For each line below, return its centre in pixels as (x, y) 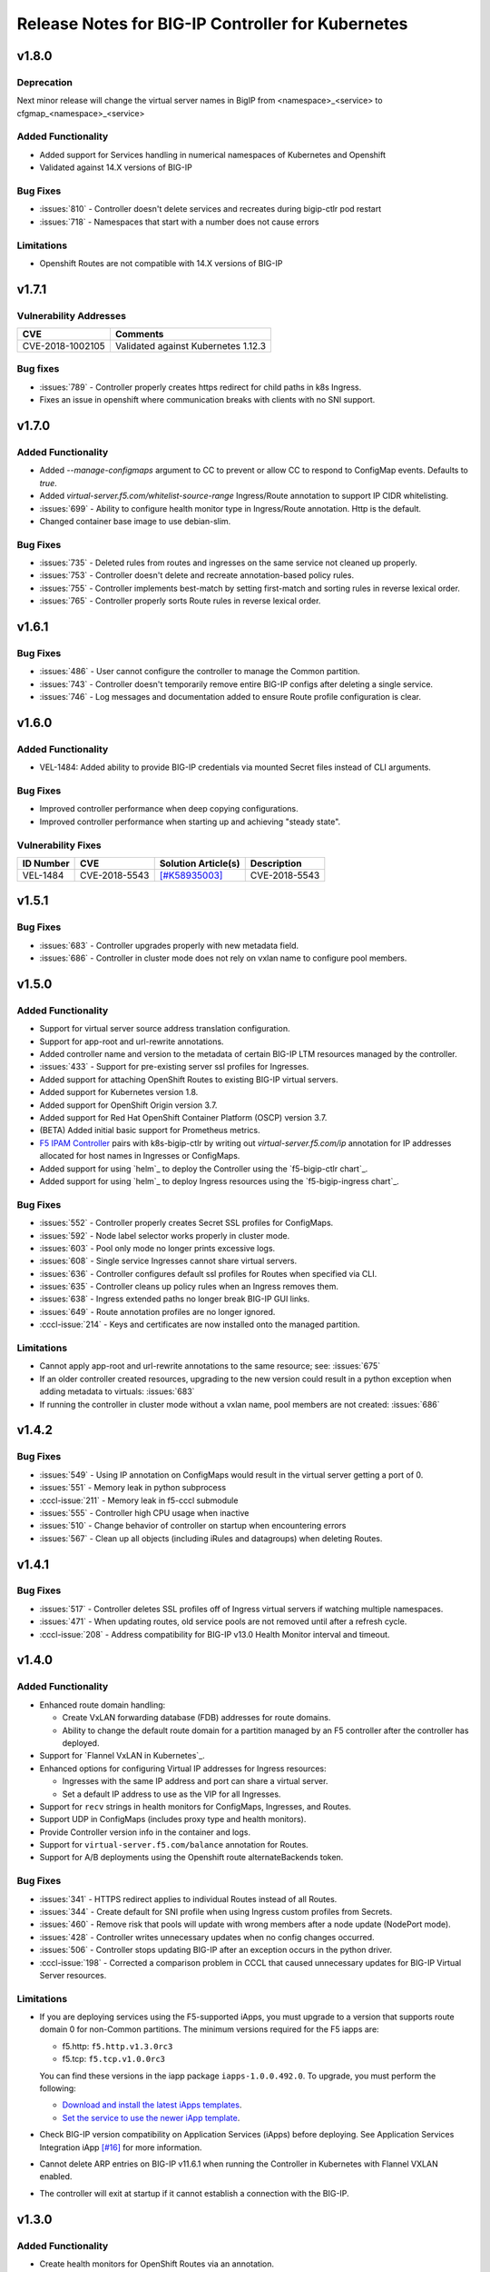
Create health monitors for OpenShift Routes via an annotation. (157, 2264)
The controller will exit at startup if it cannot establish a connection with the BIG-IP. (194, 2193)
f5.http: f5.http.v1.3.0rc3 (118, 2046)
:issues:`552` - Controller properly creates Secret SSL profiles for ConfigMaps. (186, 1223)
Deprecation (44, 82)
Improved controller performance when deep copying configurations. (169, 809)
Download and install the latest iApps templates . (152, 2105)
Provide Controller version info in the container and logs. (145, 1832)
